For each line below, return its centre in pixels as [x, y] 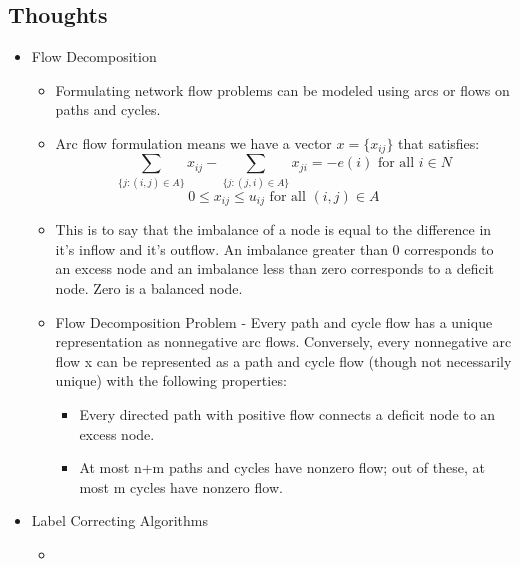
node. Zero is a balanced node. [149, 288]
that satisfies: [439, 142]
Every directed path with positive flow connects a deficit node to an [287, 413]
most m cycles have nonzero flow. [181, 486]
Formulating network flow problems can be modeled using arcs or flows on [282, 89]
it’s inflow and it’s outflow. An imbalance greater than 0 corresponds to [274, 248]
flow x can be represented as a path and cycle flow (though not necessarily [283, 360]
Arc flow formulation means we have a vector [193, 142]
